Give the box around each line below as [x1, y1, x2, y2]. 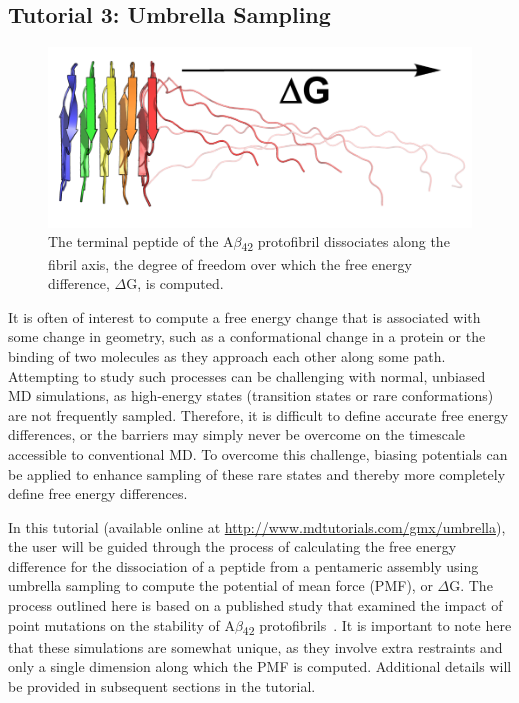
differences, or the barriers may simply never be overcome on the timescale [8, 424, 466, 445]
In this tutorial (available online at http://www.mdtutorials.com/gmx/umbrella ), [8, 516, 506, 537]
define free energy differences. [8, 483, 188, 504]
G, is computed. [126, 273, 224, 294]
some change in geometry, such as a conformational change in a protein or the [8, 326, 486, 347]
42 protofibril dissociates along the [241, 231, 450, 255]
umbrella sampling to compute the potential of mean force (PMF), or [8, 575, 433, 596]
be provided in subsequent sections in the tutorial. [8, 675, 316, 696]
